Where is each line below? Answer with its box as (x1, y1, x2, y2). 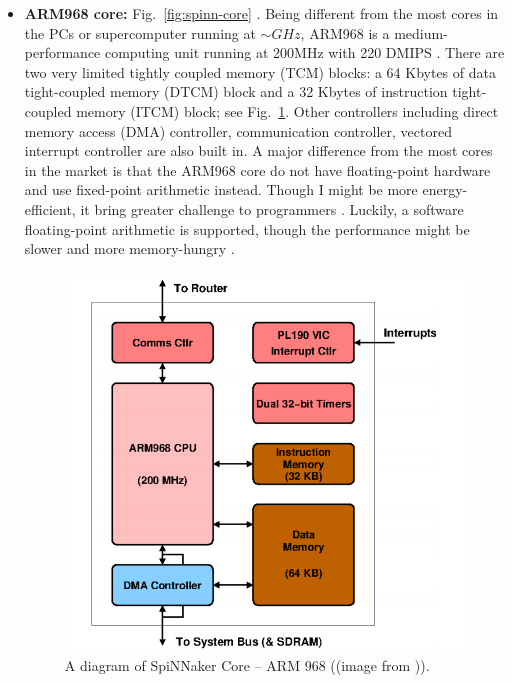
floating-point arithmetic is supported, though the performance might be (24, 218, 470, 239)
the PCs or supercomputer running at (24, 22, 256, 43)
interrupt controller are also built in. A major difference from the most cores (24, 140, 493, 161)
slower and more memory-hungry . (24, 238, 235, 259)
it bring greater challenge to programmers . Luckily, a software (80, 198, 464, 219)
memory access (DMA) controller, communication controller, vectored (24, 120, 452, 141)
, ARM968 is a (300, 22, 390, 43)
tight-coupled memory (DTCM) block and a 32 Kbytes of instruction (24, 81, 448, 102)
